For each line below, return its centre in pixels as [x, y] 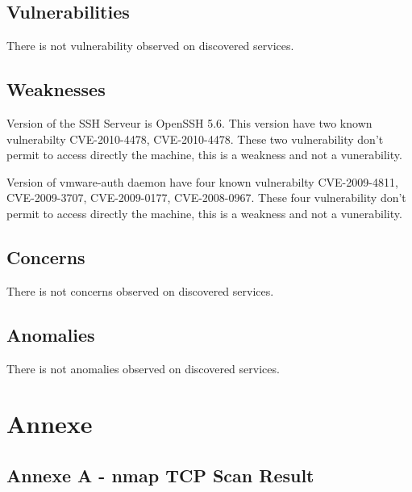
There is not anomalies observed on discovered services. [143, 368]
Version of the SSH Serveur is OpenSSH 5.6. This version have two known [189, 123]
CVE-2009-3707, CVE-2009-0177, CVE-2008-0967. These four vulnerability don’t [206, 198]
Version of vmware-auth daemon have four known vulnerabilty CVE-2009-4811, [202, 181]
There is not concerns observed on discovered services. [140, 290]
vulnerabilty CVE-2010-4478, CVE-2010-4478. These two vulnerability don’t [195, 139]
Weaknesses [56, 89]
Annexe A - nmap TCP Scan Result [160, 475]
